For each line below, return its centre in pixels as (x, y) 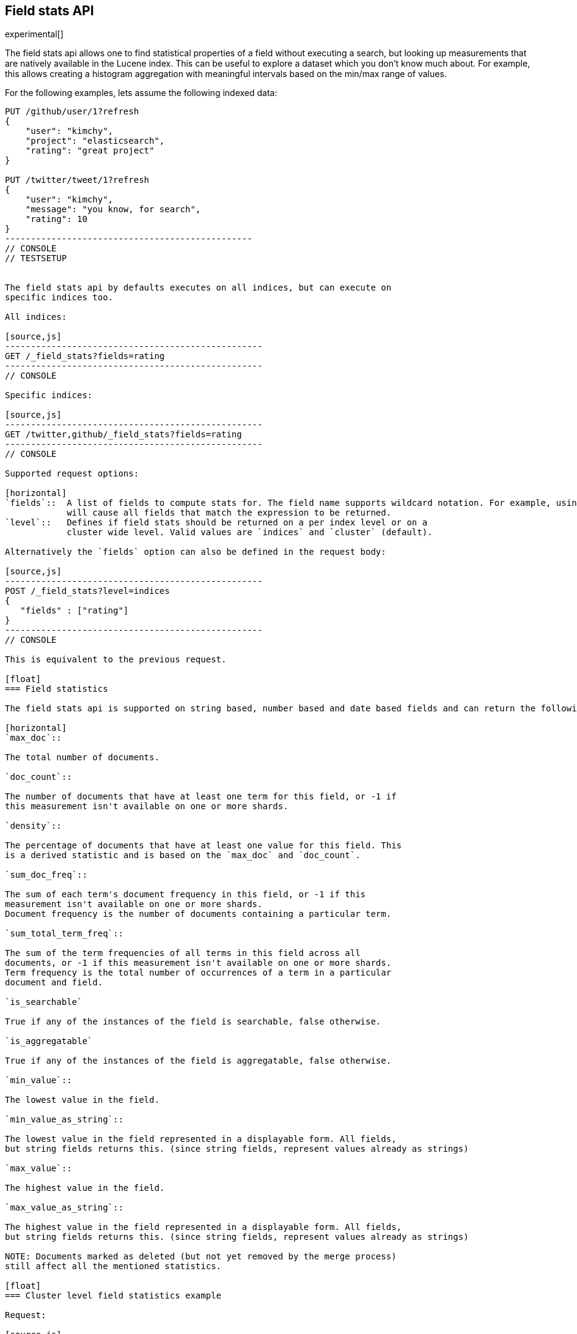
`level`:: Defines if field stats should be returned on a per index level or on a (216, 523)
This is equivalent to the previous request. (116, 660)
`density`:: (33, 826)
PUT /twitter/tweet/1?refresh (77, 180)
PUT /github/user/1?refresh (72, 112)
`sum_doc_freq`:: (46, 875)
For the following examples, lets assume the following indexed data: (141, 93)
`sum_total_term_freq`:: (64, 934)
